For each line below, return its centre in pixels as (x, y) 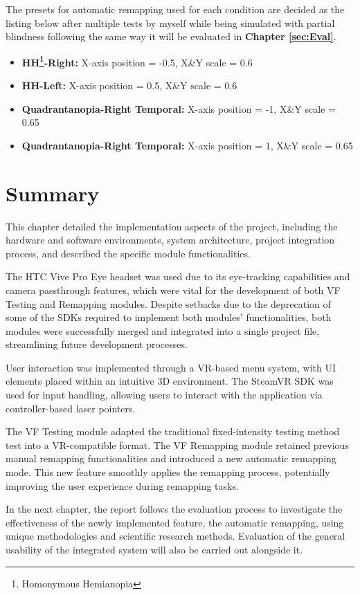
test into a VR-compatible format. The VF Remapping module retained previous (177, 445)
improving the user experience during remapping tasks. (122, 485)
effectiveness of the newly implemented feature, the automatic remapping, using (175, 522)
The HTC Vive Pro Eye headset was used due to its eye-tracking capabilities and (178, 276)
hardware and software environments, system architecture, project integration (170, 240)
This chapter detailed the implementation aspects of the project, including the (172, 226)
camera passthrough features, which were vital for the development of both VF (173, 290)
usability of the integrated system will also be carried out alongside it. (154, 549)
